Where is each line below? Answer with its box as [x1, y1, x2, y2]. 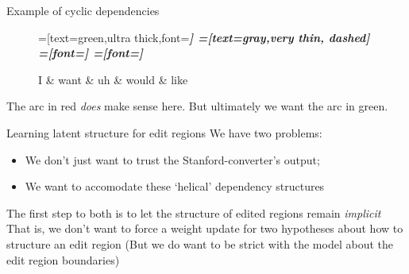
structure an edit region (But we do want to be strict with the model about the [6, 235, 393, 252]
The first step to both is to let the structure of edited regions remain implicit [6, 204, 381, 221]
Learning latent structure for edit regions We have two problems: [6, 124, 322, 141]
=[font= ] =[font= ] [38, 44, 144, 61]
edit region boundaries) [6, 251, 120, 268]
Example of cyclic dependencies [6, 2, 160, 18]
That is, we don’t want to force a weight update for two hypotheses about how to [6, 220, 403, 237]
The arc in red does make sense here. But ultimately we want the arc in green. [6, 98, 388, 114]
